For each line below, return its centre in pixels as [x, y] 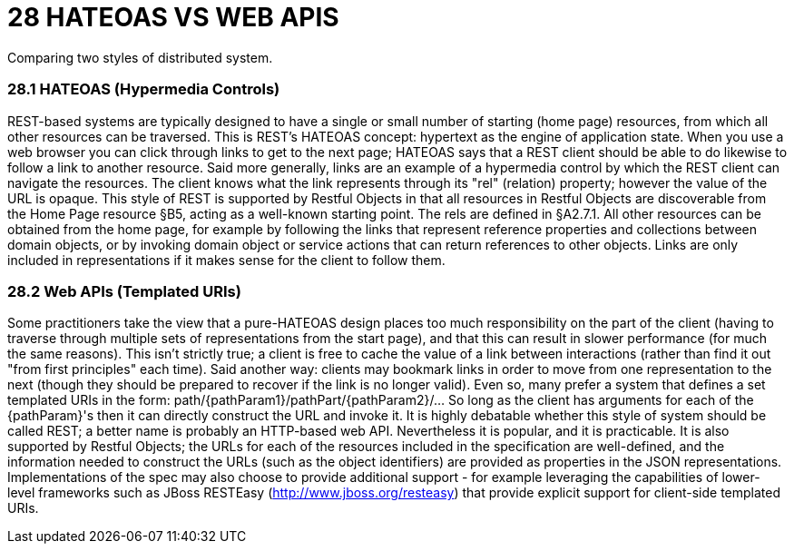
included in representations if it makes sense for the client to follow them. [226, 260]
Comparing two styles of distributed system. [140, 57]
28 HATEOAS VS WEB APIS [173, 17]
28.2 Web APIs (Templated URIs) [124, 291]
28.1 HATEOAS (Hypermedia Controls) [144, 89]
